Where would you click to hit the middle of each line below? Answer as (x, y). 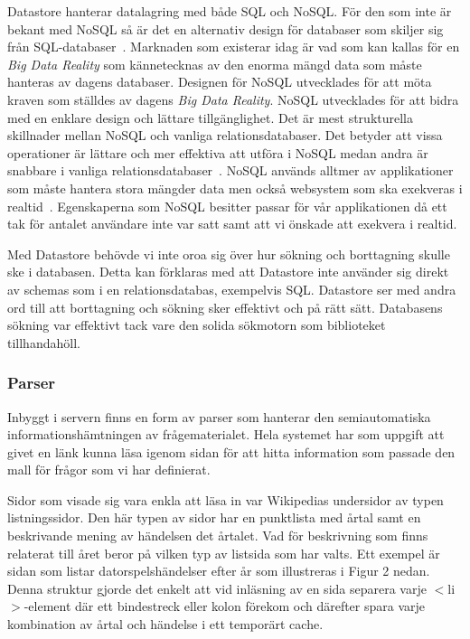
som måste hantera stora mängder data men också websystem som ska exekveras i (235, 188)
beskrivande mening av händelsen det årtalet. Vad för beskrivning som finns (218, 536)
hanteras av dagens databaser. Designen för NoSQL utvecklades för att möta (220, 82)
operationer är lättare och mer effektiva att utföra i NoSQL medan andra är (218, 152)
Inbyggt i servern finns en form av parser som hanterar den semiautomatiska (219, 416)
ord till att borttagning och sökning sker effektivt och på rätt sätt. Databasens (225, 307)
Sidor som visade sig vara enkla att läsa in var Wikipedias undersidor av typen (226, 499)
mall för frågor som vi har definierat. (109, 470)
